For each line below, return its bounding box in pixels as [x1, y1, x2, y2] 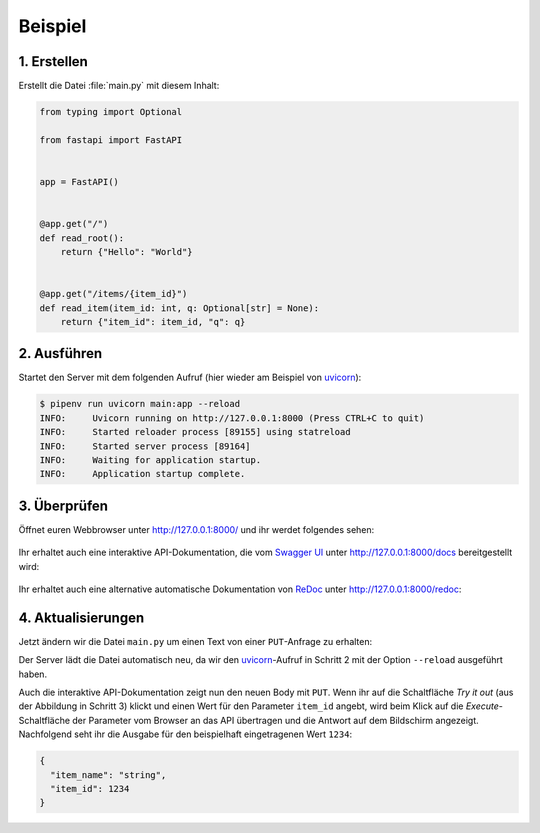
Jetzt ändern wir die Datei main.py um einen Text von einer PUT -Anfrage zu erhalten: [18, 635, 373, 647]
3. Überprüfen [18, 497, 109, 514]
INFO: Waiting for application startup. [39, 454, 262, 465]
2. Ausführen [18, 345, 103, 362]
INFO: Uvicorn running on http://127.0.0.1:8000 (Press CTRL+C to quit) [39, 412, 425, 424]
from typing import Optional [39, 106, 183, 118]
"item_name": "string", [50, 769, 167, 780]
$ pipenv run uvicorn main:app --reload [39, 398, 240, 410]
